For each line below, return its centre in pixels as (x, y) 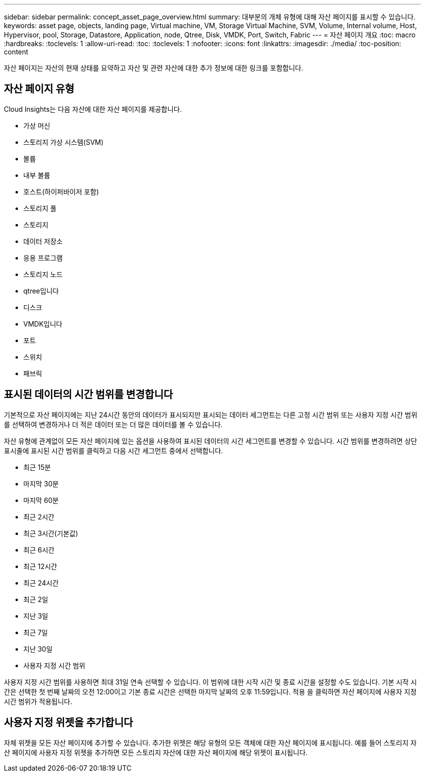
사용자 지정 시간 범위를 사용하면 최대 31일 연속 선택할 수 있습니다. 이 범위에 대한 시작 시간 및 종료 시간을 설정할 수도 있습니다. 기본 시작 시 (211, 682)
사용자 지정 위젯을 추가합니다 (69, 723)
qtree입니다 (41, 291)
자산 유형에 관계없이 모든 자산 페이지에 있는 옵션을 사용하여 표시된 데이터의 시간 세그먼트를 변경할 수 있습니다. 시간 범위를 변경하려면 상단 (211, 441)
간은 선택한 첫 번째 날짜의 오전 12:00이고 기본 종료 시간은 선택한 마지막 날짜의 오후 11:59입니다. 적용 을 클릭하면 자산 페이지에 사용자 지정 (210, 691)
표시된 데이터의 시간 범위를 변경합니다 (89, 395)
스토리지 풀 (40, 208)
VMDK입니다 (43, 324)
